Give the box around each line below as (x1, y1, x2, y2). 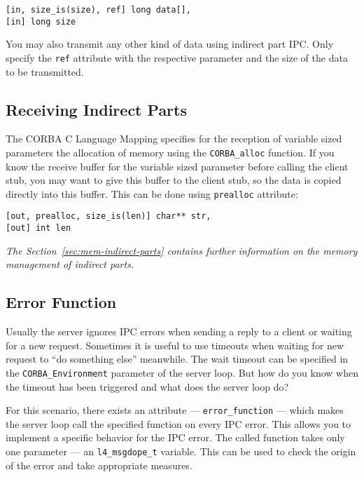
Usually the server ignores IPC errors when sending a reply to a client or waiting (6, 324, 352, 339)
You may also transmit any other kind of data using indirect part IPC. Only (6, 36, 334, 51)
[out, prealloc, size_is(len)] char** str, (6, 211, 211, 222)
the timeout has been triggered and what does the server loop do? (6, 379, 289, 394)
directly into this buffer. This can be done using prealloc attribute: (6, 186, 298, 201)
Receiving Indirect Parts (6, 98, 187, 120)
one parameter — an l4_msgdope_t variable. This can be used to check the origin (6, 444, 356, 459)
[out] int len (6, 223, 71, 234)
